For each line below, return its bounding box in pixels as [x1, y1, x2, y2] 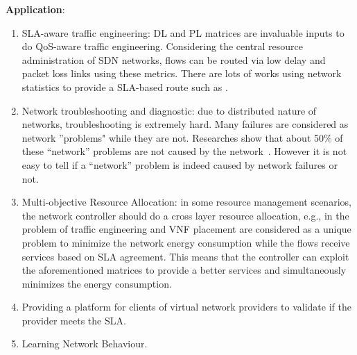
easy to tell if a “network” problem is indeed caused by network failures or [21, 157, 338, 172]
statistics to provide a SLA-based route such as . [21, 79, 228, 94]
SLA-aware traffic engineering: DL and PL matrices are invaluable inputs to [21, 25, 345, 40]
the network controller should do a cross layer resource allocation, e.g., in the [21, 208, 349, 222]
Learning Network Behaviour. [21, 336, 148, 351]
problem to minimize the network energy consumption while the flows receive [21, 235, 350, 249]
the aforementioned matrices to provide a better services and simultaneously [21, 263, 347, 277]
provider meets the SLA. [21, 313, 126, 327]
